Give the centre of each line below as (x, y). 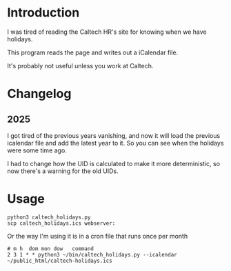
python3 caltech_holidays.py (49, 217)
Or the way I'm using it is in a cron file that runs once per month (98, 236)
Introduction (43, 13)
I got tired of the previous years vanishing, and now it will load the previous (114, 135)
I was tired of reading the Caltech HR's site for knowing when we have (107, 32)
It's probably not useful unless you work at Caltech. (80, 66)
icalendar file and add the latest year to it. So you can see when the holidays (115, 143)
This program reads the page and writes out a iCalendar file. (93, 52)
